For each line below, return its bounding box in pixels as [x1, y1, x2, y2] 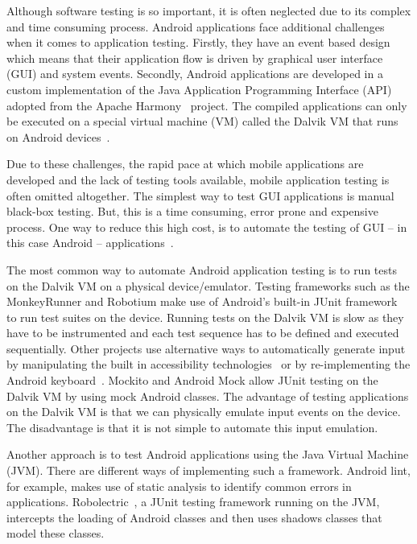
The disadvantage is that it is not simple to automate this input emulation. [6, 418, 378, 435]
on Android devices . [6, 128, 110, 145]
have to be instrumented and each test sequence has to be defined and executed [6, 324, 399, 341]
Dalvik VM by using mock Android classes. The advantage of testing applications [6, 387, 409, 404]
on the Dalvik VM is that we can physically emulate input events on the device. [6, 403, 401, 420]
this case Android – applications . [6, 234, 174, 251]
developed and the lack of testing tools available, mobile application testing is [6, 171, 390, 188]
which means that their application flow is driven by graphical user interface [6, 49, 383, 66]
